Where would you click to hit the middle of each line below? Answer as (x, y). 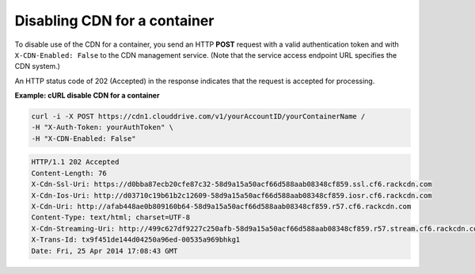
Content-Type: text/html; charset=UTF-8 (110, 217)
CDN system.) (38, 67)
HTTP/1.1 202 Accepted (75, 162)
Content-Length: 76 (69, 173)
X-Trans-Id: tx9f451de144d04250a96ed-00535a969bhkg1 (136, 240)
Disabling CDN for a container (114, 21)
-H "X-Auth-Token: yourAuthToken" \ (103, 127)
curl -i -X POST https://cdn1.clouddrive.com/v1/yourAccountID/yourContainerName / (198, 116)
